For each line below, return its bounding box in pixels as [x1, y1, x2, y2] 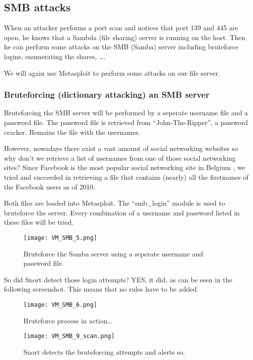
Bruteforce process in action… [23, 315, 112, 325]
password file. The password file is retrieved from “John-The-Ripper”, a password [4, 117, 248, 127]
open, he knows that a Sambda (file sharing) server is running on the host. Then [4, 32, 246, 42]
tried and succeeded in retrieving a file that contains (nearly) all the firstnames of [4, 171, 249, 182]
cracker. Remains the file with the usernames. [4, 127, 140, 137]
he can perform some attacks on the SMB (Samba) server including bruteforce [4, 42, 238, 52]
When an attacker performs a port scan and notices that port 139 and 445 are [4, 22, 238, 33]
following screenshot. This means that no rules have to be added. [4, 284, 199, 294]
